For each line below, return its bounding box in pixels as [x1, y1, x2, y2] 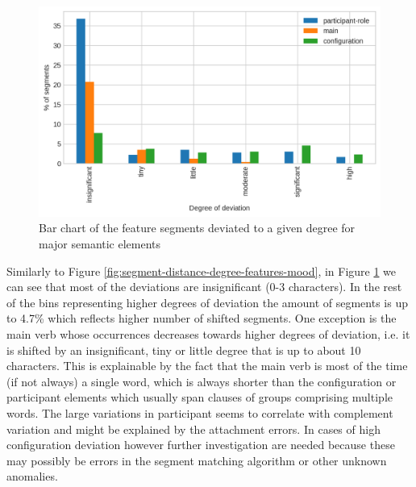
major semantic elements [39, 235, 161, 252]
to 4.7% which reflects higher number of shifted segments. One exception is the [6, 310, 397, 327]
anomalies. [6, 468, 58, 485]
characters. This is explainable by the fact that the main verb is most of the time [6, 357, 408, 374]
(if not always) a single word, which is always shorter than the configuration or [6, 373, 397, 389]
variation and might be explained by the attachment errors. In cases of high [6, 420, 381, 437]
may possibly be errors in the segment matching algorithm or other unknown [6, 452, 387, 468]
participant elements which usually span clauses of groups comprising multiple [6, 389, 393, 406]
